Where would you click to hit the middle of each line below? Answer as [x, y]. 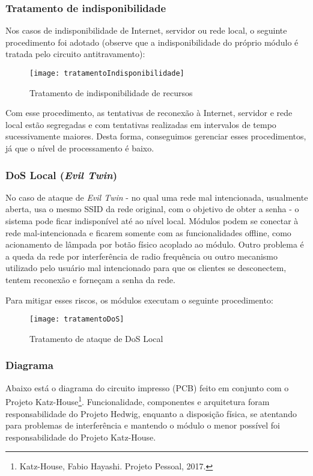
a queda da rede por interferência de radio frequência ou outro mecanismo [142, 256]
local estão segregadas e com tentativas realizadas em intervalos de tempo [141, 124]
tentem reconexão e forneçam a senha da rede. [90, 279]
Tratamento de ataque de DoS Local [96, 338]
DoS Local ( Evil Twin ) [62, 175]
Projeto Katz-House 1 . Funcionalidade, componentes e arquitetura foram [138, 401]
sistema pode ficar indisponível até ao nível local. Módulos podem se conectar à [152, 221]
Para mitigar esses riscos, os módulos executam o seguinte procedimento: [139, 300]
